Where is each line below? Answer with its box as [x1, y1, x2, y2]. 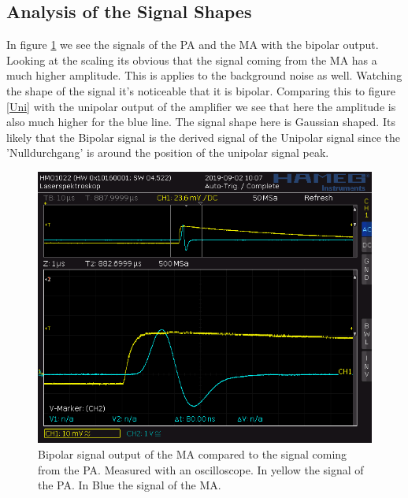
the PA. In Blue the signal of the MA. [38, 477, 221, 493]
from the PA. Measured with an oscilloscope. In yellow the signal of [38, 461, 364, 478]
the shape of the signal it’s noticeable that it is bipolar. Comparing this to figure [6, 82, 396, 98]
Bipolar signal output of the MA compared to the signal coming [38, 446, 347, 463]
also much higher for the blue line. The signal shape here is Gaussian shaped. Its [6, 113, 395, 130]
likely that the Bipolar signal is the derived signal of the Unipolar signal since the [6, 128, 401, 145]
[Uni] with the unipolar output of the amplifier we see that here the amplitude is [6, 98, 396, 114]
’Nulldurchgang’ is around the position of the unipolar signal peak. [6, 144, 329, 161]
